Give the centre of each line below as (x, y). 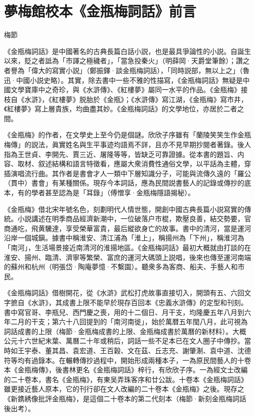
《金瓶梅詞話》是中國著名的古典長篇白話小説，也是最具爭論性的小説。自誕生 (127, 51)
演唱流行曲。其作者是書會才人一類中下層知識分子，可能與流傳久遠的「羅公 (131, 173)
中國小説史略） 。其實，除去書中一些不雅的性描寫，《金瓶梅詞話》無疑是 (129, 80)
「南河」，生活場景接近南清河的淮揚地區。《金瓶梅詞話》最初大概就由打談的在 (127, 247)
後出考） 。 (19, 408)
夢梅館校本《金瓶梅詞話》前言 (100, 11)
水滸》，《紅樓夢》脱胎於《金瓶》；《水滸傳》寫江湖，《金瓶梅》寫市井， (136, 99)
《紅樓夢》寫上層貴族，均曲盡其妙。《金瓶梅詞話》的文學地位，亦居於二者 (121, 109)
